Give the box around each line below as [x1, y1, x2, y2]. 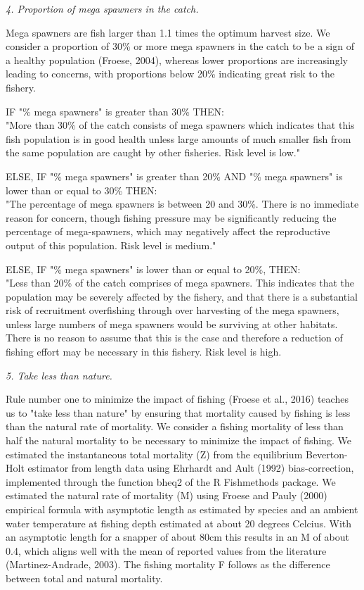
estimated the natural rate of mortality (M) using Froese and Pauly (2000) [6, 488, 327, 503]
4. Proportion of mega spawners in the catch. [6, 1, 199, 15]
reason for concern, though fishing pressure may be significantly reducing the [6, 210, 337, 225]
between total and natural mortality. [6, 570, 163, 585]
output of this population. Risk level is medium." [6, 237, 216, 252]
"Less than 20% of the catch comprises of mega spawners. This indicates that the [6, 275, 355, 290]
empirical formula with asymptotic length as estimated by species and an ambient [6, 502, 358, 516]
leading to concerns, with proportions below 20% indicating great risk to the [6, 66, 334, 81]
